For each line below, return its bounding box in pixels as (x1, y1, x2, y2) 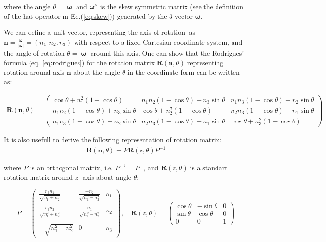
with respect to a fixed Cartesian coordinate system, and (74, 36, 243, 46)
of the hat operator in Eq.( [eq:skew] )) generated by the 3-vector (4, 11, 193, 21)
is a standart (190, 162, 228, 172)
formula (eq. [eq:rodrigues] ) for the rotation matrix (4, 57, 155, 67)
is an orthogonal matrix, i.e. (30, 162, 113, 172)
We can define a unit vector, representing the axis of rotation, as (4, 27, 196, 37)
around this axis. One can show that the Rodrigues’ (90, 48, 244, 58)
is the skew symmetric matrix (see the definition (100, 1, 243, 11)
